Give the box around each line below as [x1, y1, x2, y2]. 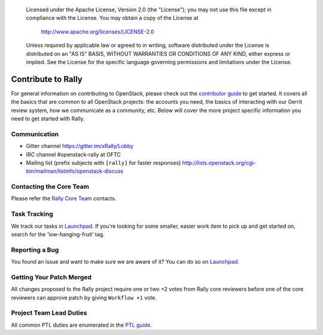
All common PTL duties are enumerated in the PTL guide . [11, 321, 152, 328]
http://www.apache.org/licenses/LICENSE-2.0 [41, 28, 154, 35]
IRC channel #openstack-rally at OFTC [26, 150, 121, 158]
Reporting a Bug [11, 246, 59, 254]
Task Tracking [11, 210, 53, 218]
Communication [11, 129, 59, 138]
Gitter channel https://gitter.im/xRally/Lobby [26, 143, 134, 150]
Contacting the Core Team [11, 183, 90, 191]
